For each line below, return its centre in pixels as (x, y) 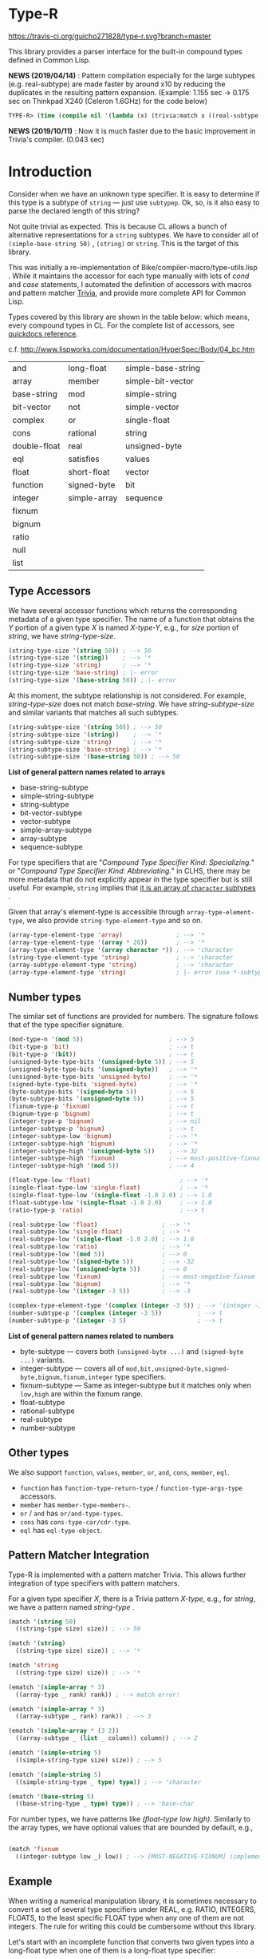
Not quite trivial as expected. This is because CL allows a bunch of (118, 226)
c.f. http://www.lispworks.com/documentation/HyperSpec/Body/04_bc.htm (132, 349)
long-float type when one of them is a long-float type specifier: (112, 1950)
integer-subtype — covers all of (72, 1368)
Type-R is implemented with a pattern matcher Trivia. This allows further (127, 1575)
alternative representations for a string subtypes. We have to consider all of (134, 235)
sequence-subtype (51, 847)
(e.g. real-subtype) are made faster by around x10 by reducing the (117, 84)
